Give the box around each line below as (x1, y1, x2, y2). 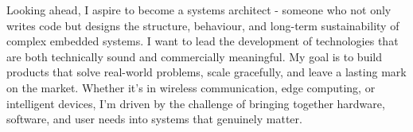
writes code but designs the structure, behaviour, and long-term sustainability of (6, 17, 399, 33)
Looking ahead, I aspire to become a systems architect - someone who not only (6, 2, 392, 17)
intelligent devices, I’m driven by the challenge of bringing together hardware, (6, 95, 385, 111)
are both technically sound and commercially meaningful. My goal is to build (6, 48, 382, 64)
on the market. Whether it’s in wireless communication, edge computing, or (6, 79, 376, 95)
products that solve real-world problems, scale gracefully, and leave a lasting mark (6, 64, 407, 80)
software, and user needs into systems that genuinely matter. (6, 111, 302, 127)
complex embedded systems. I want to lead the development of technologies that (6, 33, 399, 49)
